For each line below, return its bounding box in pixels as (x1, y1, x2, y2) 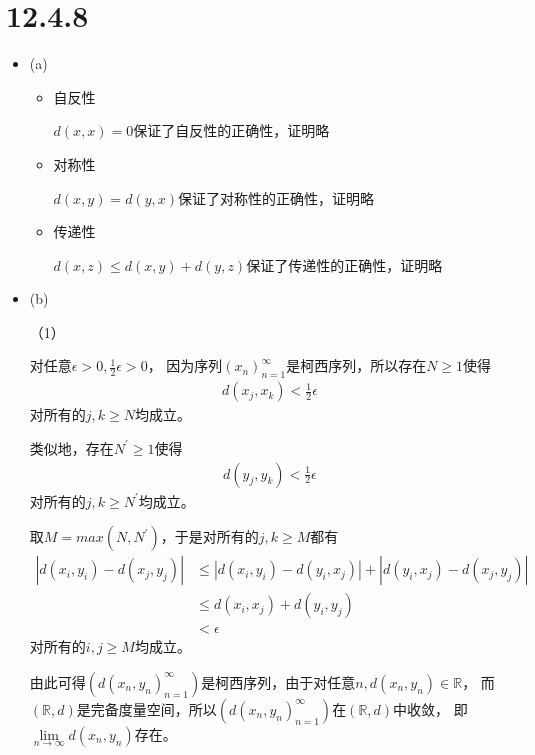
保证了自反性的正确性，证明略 (133, 120, 330, 141)
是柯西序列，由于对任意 (201, 671, 356, 692)
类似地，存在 (29, 437, 114, 458)
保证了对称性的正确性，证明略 (178, 187, 374, 208)
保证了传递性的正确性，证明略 (246, 254, 443, 275)
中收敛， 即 (393, 698, 468, 719)
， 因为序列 (147, 355, 223, 376)
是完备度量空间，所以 (76, 698, 217, 719)
